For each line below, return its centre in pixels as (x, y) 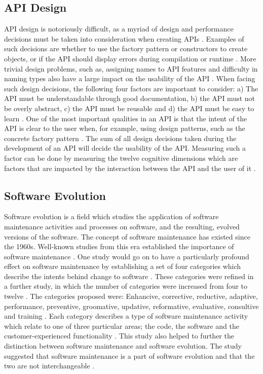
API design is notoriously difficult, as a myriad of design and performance (119, 29)
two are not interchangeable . (49, 366)
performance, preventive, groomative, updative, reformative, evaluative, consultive (131, 306)
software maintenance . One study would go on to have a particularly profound (127, 256)
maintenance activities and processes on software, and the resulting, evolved (122, 226)
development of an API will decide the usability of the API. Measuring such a (125, 148)
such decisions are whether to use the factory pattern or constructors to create (126, 48)
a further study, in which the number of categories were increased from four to (126, 286)
